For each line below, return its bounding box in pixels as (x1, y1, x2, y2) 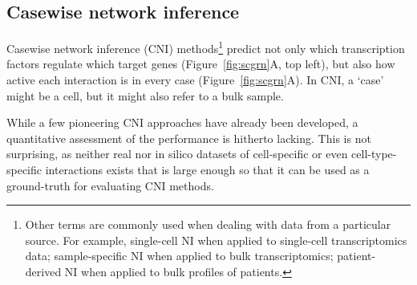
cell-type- (351, 145, 397, 162)
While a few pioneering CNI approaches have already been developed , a (6, 114, 358, 131)
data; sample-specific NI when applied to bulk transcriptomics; (25, 247, 334, 264)
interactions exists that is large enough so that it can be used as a (45, 161, 370, 178)
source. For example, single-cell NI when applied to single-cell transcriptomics (25, 231, 407, 248)
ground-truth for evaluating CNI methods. (6, 177, 214, 193)
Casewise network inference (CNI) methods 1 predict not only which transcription (6, 38, 405, 56)
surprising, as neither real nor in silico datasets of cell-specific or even (6, 145, 348, 162)
